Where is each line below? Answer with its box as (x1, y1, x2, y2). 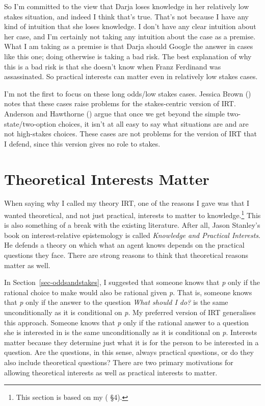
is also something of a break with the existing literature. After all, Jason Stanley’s (4, 220, 260, 230)
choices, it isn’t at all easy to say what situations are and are (58, 118, 249, 129)
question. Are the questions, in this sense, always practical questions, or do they (4, 347, 254, 357)
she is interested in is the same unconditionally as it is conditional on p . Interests (4, 327, 257, 338)
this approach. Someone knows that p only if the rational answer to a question (4, 317, 249, 327)
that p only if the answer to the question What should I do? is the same (4, 297, 228, 307)
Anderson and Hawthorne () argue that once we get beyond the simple (4, 108, 225, 118)
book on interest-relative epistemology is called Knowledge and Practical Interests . (4, 229, 260, 240)
